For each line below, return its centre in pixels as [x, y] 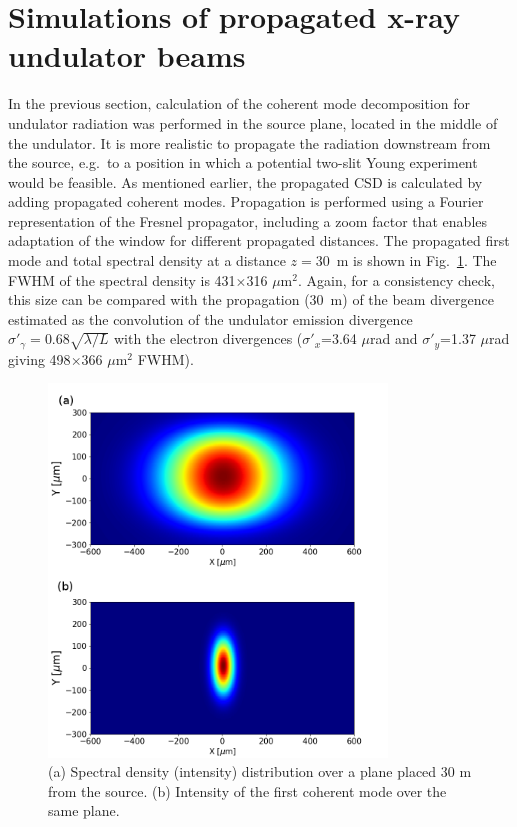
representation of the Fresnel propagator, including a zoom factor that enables [248, 220]
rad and [393, 338]
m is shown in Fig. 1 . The [416, 260]
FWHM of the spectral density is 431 [122, 279]
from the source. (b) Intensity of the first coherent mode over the [247, 790]
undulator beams [127, 55]
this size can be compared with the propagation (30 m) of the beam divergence [251, 299]
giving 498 [39, 358]
